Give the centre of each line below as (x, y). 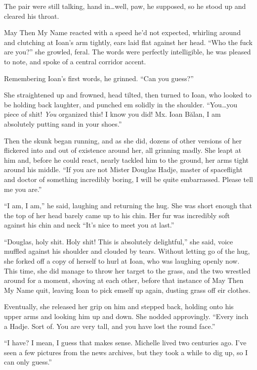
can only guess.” (28, 362)
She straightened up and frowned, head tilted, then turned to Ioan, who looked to (128, 95)
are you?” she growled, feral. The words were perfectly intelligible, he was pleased (128, 52)
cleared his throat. (32, 16)
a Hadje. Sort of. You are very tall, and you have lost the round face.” (110, 326)
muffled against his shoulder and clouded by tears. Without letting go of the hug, (127, 251)
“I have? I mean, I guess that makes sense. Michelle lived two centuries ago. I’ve (125, 343)
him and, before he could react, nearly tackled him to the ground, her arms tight (126, 160)
